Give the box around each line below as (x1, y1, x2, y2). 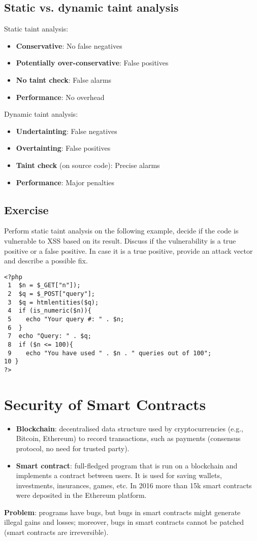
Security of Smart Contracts (4, 393, 206, 414)
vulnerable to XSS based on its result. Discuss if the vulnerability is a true (4, 235, 236, 246)
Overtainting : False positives (16, 143, 111, 153)
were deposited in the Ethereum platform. (16, 490, 147, 500)
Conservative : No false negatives (16, 40, 122, 51)
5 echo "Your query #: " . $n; (8, 316, 124, 323)
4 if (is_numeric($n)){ (8, 307, 91, 315)
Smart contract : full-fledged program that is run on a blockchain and (16, 460, 238, 470)
